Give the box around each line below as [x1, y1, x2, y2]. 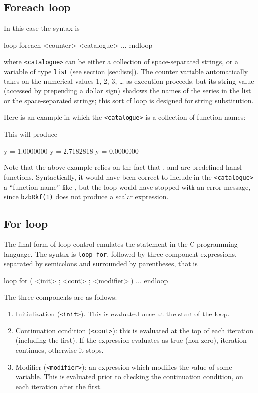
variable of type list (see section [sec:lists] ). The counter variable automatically [4, 66, 248, 77]
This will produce [4, 129, 58, 139]
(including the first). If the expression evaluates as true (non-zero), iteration [15, 335, 247, 345]
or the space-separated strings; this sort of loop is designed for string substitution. [4, 95, 254, 105]
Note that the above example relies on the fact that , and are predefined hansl [4, 162, 242, 172]
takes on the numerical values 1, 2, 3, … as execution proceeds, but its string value [4, 76, 254, 86]
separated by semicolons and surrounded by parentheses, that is [4, 258, 198, 269]
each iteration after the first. [15, 381, 102, 391]
